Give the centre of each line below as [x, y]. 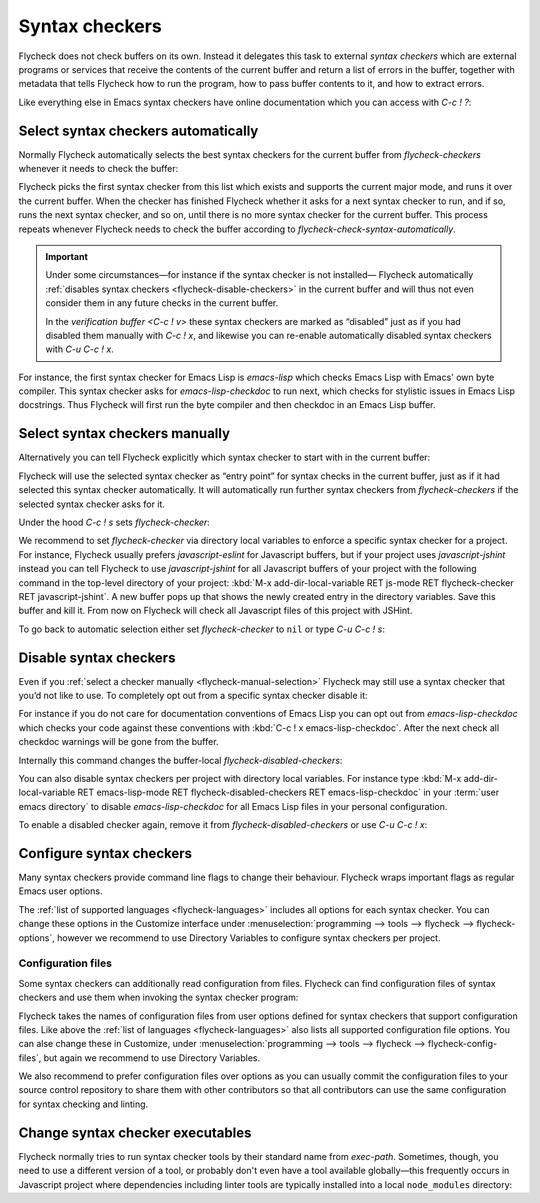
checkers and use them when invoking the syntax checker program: [158, 997]
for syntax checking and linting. [83, 1104]
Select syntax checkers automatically [138, 130]
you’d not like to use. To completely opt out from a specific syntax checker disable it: [193, 695]
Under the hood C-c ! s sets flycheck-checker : [114, 522]
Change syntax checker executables [135, 1132]
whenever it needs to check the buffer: [98, 169]
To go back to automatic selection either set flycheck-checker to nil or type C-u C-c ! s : [201, 629]
